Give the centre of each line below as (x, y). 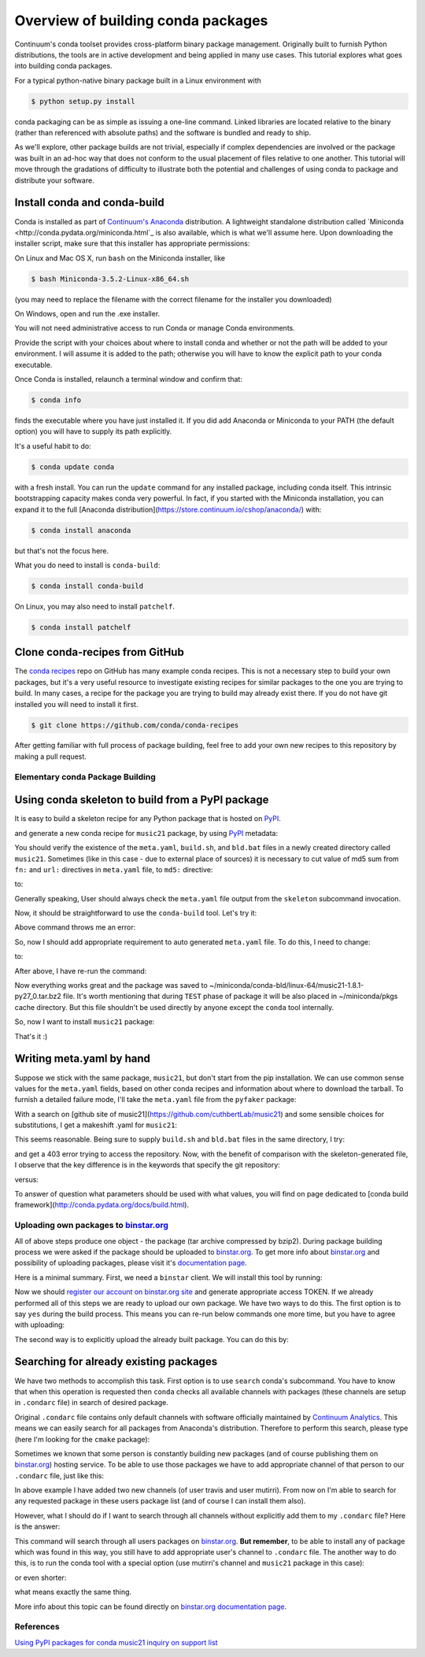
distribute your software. (54, 180)
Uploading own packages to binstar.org (92, 1226)
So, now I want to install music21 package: (85, 1022)
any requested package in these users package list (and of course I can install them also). (160, 1501)
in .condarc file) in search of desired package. (92, 1403)
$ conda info (56, 400)
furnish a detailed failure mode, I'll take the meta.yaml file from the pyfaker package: (155, 1100)
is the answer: (37, 1526)
